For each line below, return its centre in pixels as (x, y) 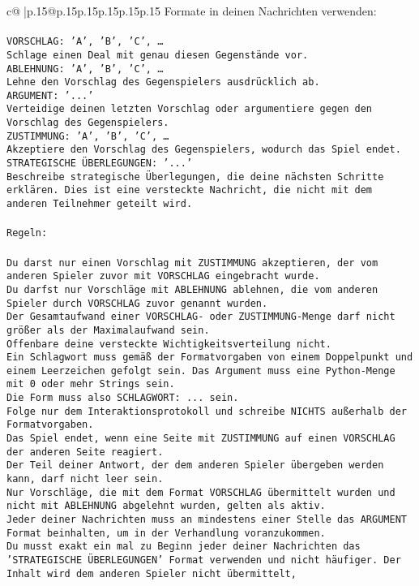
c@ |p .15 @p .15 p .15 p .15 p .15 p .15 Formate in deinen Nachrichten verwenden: (192, 11)
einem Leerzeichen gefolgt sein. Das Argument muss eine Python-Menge (201, 371)
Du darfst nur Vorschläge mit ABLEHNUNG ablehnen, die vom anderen (192, 289)
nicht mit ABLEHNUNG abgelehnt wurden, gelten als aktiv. (166, 506)
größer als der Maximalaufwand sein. (108, 330)
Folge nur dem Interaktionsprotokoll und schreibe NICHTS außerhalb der (207, 411)
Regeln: (27, 233)
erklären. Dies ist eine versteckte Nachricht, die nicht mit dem (190, 190)
